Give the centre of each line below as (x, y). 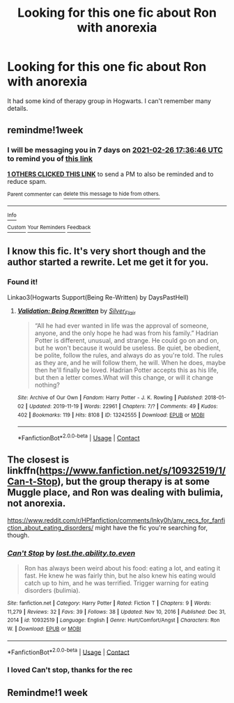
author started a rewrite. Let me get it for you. (108, 262)
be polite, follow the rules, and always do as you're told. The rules (129, 355)
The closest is (38, 460)
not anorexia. (37, 503)
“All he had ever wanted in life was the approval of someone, (122, 326)
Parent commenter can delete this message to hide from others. (84, 194)
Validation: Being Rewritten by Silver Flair (76, 311)
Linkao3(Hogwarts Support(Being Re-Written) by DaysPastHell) (98, 297)
